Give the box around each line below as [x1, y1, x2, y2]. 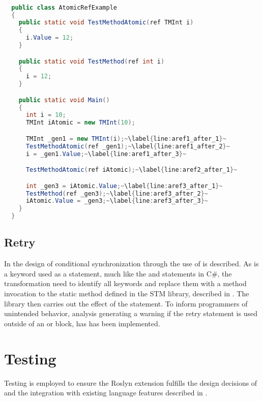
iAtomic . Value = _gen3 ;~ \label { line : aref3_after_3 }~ [25, 197, 209, 205]
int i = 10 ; [25, 111, 66, 119]
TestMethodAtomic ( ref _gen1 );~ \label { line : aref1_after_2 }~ [25, 142, 230, 150]
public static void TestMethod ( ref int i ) [18, 57, 165, 65]
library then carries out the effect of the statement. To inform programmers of [4, 298, 248, 309]
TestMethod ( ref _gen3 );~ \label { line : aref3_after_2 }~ [25, 190, 208, 197]
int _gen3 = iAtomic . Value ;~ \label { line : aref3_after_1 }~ [25, 182, 223, 190]
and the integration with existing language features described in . [4, 387, 208, 398]
